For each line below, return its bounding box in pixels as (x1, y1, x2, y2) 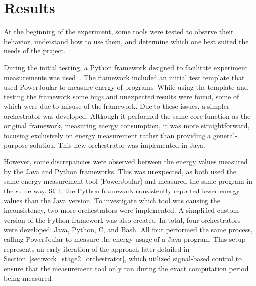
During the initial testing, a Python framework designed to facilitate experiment (4, 62, 248, 72)
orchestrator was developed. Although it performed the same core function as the (4, 110, 251, 121)
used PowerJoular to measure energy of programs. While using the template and (4, 82, 248, 92)
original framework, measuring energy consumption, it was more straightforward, (4, 120, 250, 131)
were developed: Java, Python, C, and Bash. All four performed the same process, (4, 224, 253, 235)
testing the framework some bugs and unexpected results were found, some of (4, 91, 239, 101)
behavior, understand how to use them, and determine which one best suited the (4, 36, 249, 46)
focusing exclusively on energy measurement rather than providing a (4, 130, 211, 141)
